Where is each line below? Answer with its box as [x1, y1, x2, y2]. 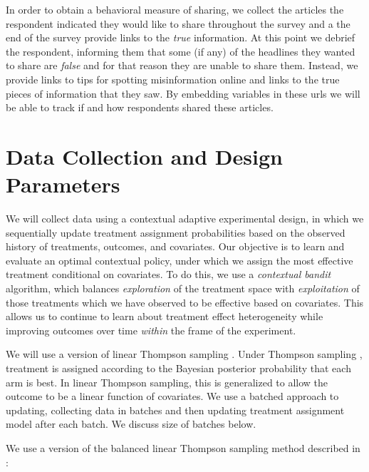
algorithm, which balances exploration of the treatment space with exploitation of [6, 281, 360, 296]
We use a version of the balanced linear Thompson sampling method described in [6, 440, 360, 455]
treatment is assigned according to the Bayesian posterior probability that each [6, 361, 351, 375]
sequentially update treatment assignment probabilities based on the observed [6, 225, 345, 240]
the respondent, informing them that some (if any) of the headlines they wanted [6, 43, 355, 58]
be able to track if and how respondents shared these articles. [6, 100, 274, 115]
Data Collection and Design [6, 141, 283, 170]
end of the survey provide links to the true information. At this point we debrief [6, 30, 355, 45]
